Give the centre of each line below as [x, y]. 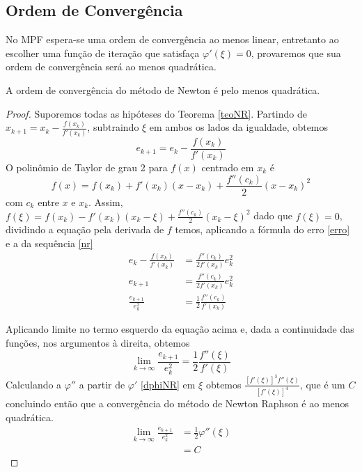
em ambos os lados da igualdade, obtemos [239, 127]
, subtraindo [113, 127]
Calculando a [34, 384]
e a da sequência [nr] [49, 243]
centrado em [228, 167]
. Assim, [106, 202]
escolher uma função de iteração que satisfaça [103, 53]
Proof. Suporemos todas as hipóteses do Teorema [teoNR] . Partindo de [156, 113]
